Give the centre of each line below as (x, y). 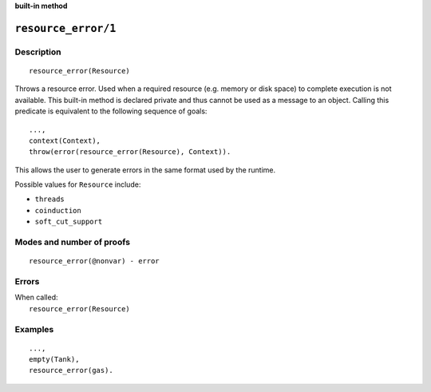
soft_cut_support (69, 222)
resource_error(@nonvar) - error (94, 261)
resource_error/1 (65, 28)
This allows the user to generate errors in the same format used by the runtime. (145, 170)
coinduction (58, 210)
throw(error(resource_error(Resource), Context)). (130, 152)
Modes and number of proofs (73, 242)
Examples (34, 329)
